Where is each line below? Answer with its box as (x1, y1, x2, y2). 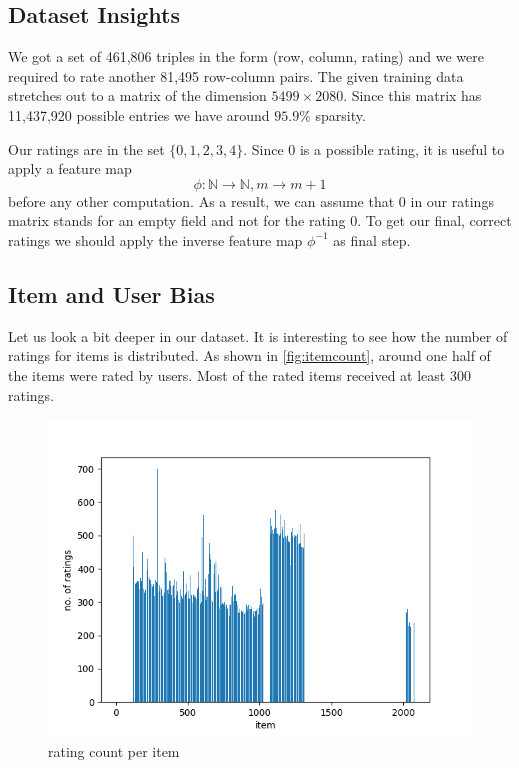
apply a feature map (8, 158, 132, 179)
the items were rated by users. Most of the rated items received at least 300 (8, 364, 471, 385)
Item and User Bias (8, 278, 215, 309)
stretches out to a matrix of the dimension (8, 85, 267, 106)
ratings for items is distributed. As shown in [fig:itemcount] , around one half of (8, 345, 491, 366)
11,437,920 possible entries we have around (8, 104, 270, 125)
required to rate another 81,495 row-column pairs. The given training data (8, 65, 464, 86)
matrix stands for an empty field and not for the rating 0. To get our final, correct (8, 210, 512, 231)
